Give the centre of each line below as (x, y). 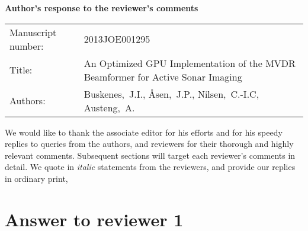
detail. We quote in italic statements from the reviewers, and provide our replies (150, 167)
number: (27, 46)
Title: (21, 70)
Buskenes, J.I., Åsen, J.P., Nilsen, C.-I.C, (171, 94)
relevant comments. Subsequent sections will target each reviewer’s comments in (150, 155)
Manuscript (33, 32)
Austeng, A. (109, 107)
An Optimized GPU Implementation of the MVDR (190, 63)
